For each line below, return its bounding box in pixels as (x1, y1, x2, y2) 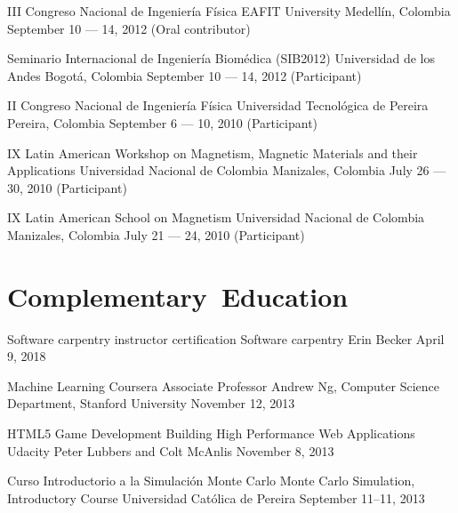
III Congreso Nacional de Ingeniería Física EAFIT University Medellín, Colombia (7, 2, 451, 20)
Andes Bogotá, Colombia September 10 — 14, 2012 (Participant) (7, 66, 362, 84)
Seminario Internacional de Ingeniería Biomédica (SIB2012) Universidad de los (7, 49, 435, 68)
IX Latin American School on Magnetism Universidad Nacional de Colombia (7, 208, 425, 227)
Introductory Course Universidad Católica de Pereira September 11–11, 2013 (7, 488, 425, 507)
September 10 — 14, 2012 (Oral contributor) (7, 19, 251, 37)
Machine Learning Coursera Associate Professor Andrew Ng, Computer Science (7, 376, 440, 395)
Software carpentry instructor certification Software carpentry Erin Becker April (7, 329, 445, 348)
